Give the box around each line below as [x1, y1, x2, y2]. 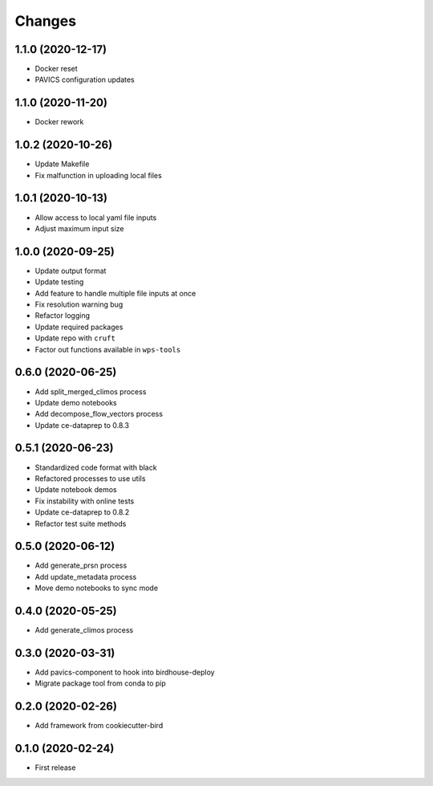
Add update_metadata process [34, 572, 137, 581]
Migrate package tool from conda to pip [34, 678, 166, 688]
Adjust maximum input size [34, 223, 124, 233]
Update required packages [34, 322, 123, 332]
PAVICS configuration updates [34, 75, 136, 84]
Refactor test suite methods [34, 519, 127, 528]
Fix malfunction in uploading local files [34, 170, 162, 180]
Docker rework [34, 117, 84, 127]
